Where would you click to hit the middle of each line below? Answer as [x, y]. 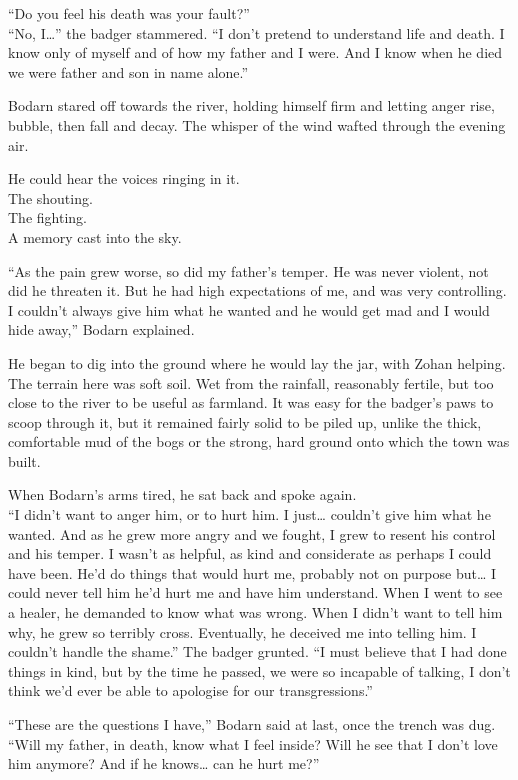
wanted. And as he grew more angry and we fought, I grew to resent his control [252, 533]
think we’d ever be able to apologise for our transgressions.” [190, 690]
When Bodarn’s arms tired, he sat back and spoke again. [182, 494]
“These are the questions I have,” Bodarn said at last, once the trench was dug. [252, 724]
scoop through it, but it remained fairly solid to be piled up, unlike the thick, [245, 421]
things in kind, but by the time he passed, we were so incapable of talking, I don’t [259, 670]
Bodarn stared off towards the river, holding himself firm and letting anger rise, [251, 105]
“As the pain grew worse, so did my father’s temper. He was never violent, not [248, 270]
